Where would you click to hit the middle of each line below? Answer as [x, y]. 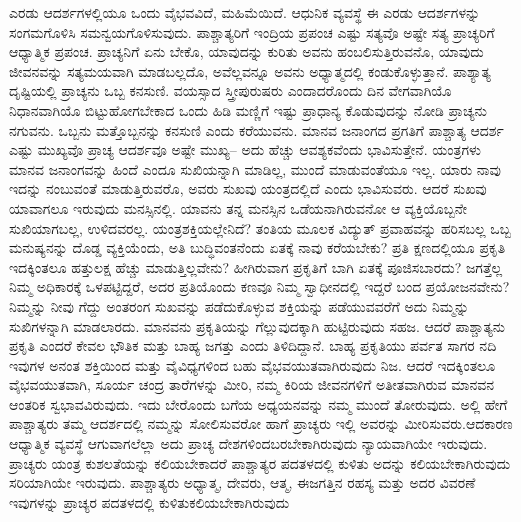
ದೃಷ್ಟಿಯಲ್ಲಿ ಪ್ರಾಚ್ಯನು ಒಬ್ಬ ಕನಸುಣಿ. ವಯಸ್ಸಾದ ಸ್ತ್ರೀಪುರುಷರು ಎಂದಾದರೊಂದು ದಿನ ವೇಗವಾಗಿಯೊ [230, 90]
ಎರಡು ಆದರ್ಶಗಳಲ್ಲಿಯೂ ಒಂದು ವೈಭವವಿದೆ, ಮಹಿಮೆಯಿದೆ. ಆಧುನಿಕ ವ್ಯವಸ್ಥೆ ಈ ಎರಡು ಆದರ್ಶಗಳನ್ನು [245, 12]
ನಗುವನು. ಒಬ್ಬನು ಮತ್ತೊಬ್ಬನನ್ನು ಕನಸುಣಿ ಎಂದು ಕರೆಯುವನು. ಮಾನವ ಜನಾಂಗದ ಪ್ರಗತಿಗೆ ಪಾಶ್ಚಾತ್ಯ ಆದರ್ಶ [256, 129]
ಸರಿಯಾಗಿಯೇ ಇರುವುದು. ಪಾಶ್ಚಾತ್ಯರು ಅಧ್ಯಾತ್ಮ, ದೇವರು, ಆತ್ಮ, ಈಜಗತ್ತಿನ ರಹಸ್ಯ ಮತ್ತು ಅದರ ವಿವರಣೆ [242, 482]
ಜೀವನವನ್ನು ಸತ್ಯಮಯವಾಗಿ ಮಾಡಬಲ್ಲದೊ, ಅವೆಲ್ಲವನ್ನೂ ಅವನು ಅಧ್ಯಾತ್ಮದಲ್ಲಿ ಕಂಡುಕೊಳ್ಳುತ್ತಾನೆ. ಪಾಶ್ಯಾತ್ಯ [250, 70]
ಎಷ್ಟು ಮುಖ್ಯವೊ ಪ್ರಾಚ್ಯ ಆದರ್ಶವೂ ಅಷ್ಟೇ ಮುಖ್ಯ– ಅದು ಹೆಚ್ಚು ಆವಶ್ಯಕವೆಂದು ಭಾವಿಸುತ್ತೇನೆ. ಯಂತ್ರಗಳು [245, 149]
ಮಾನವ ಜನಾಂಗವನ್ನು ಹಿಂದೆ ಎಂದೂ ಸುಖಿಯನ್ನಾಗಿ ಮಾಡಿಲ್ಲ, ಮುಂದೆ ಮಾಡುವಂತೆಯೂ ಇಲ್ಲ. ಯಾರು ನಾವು [255, 168]
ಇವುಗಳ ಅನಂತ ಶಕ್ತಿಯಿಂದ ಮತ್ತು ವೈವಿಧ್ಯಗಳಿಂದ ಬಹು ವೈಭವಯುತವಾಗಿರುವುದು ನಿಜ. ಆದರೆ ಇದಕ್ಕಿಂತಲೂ [252, 364]
